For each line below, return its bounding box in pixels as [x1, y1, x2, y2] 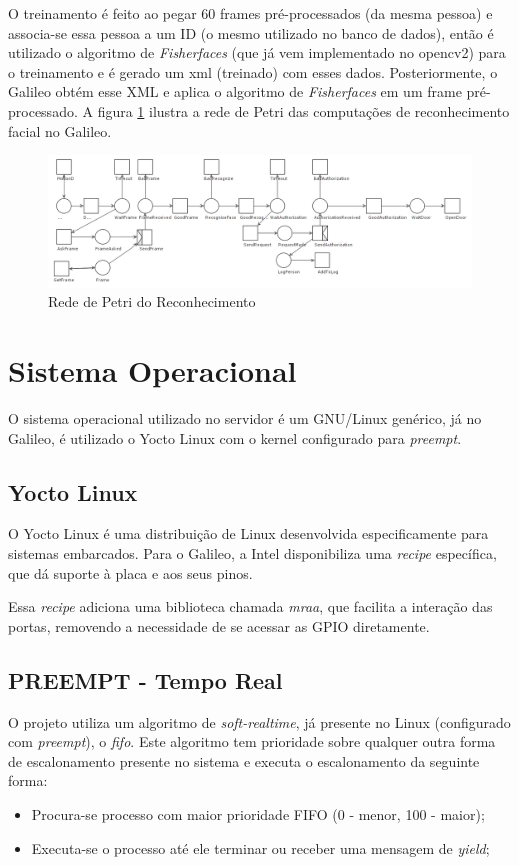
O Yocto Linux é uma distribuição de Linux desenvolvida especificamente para [8, 523, 489, 544]
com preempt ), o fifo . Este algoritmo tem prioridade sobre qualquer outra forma [8, 731, 496, 752]
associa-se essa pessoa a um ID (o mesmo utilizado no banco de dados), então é [8, 22, 494, 43]
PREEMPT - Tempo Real [8, 664, 283, 695]
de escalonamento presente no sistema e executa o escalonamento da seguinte [8, 750, 480, 771]
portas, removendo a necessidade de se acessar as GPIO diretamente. [8, 615, 430, 636]
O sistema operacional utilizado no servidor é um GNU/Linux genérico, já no [8, 407, 482, 428]
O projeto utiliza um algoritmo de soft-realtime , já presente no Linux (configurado [8, 711, 511, 732]
